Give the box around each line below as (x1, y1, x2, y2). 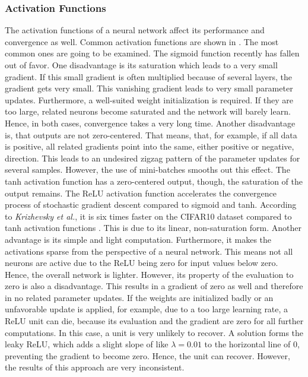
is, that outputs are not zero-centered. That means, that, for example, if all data (5, 128, 297, 141)
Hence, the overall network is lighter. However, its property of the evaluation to (5, 268, 294, 280)
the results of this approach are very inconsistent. (5, 361, 185, 373)
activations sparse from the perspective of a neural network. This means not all (5, 245, 293, 257)
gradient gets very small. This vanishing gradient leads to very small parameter (5, 82, 293, 94)
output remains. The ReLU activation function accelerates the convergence (5, 186, 277, 199)
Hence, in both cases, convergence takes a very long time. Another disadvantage (5, 116, 296, 129)
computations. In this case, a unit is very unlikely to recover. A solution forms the (5, 326, 304, 338)
